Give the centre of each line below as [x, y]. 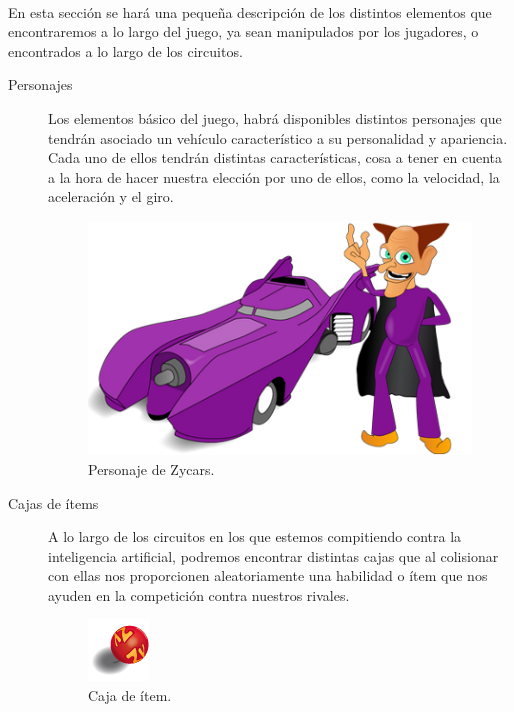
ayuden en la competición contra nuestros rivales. [199, 594]
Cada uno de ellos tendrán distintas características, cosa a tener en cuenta [275, 157]
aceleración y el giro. [111, 196]
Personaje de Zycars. [151, 468]
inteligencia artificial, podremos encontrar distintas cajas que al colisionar [273, 555]
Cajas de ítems [53, 502]
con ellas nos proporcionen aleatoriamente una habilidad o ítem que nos [268, 575]
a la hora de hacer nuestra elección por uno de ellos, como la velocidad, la [274, 176]
